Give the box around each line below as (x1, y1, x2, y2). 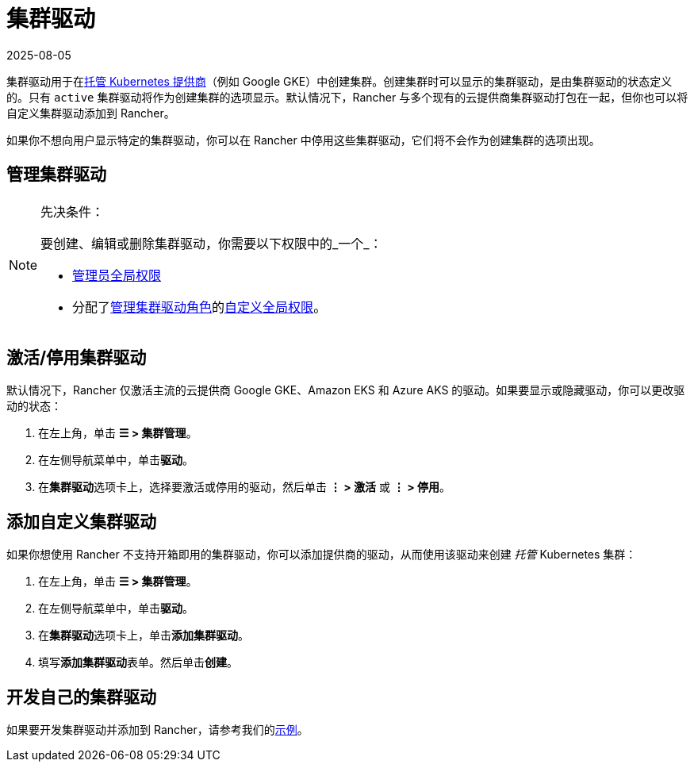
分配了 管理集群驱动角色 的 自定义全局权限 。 (72, 298, 327, 315)
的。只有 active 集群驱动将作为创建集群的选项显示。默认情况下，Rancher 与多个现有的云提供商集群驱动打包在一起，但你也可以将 (6, 90, 688, 104)
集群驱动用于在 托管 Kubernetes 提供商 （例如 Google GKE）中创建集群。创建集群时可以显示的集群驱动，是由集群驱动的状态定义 (6, 74, 673, 88)
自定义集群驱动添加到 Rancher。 (6, 106, 175, 120)
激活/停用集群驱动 (6, 348, 147, 368)
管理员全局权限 (72, 267, 162, 283)
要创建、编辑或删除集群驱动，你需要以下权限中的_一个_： (40, 235, 382, 252)
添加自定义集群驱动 (6, 511, 156, 532)
